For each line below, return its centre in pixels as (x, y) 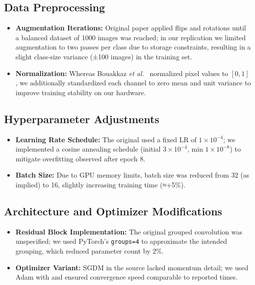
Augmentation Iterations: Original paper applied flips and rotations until (131, 28)
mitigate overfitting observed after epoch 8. (80, 158)
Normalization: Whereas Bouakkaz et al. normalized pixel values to (122, 73)
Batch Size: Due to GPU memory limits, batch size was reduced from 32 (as (132, 175)
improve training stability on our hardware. (81, 92)
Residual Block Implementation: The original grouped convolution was (129, 231)
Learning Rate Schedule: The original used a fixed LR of (106, 139)
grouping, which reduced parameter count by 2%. (89, 250)
